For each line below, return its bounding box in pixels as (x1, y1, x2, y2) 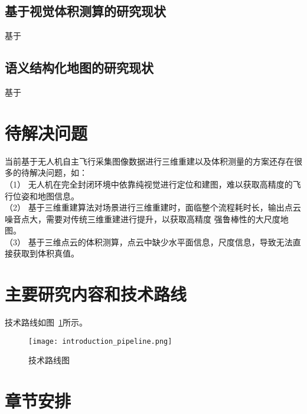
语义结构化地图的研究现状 (5, 58, 153, 77)
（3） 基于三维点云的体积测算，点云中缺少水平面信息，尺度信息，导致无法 (5, 235, 293, 248)
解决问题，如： (29, 166, 87, 179)
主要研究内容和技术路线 (5, 282, 187, 306)
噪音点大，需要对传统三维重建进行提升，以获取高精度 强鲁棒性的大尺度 (5, 212, 280, 225)
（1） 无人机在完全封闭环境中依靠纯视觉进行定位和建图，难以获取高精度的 (5, 178, 293, 190)
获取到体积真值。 (12, 247, 79, 259)
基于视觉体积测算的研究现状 (5, 2, 166, 20)
